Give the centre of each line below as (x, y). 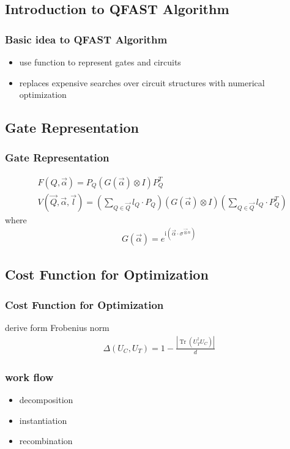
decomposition (46, 399)
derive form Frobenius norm (57, 327)
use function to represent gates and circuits (100, 62)
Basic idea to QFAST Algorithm (86, 39)
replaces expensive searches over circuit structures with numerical (142, 82)
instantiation (43, 420)
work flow (29, 377)
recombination (46, 441)
